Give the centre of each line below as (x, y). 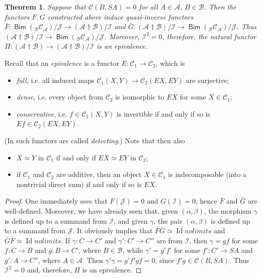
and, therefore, (49, 270)
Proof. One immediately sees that (56, 201)
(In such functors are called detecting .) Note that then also (95, 140)
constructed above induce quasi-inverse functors (120, 16)
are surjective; (207, 80)
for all (148, 7)
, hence (206, 201)
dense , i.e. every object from (60, 97)
